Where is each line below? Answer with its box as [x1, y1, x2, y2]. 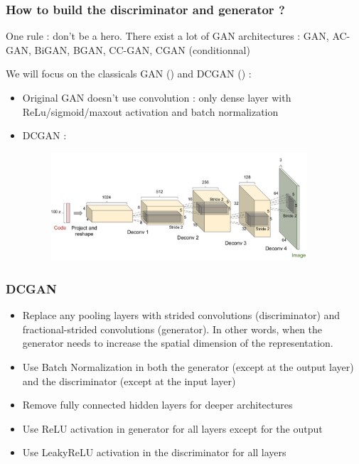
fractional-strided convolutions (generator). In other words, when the [22, 321, 323, 336]
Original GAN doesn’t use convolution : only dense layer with [22, 90, 291, 104]
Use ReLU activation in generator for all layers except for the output [22, 421, 323, 436]
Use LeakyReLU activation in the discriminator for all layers [22, 445, 286, 460]
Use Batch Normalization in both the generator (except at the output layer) [22, 360, 354, 374]
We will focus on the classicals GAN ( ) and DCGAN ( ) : [6, 66, 252, 81]
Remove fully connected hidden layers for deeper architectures [22, 397, 293, 412]
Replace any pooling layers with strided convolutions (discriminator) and [22, 308, 341, 323]
